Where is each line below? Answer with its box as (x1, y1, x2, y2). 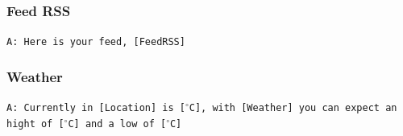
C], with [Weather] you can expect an (189, 102, 397, 114)
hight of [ (6, 117, 64, 130)
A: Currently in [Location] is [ (6, 102, 185, 114)
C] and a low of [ (68, 117, 167, 130)
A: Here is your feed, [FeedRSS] (6, 36, 185, 48)
